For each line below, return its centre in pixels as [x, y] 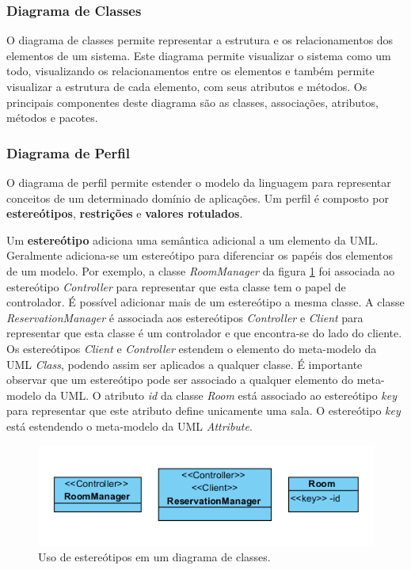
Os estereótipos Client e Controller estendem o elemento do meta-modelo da [192, 348]
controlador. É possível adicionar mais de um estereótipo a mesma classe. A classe [205, 302]
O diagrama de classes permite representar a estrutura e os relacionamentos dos [200, 40]
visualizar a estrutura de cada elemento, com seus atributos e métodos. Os [187, 86]
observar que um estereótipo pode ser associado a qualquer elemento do [180, 380]
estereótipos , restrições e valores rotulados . [125, 213]
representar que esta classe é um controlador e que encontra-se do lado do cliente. [204, 333]
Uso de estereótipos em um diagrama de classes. [154, 556]
